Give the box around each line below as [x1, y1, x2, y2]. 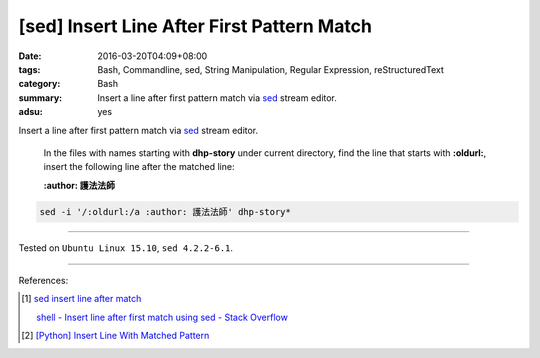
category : [18, 78, 61, 90]
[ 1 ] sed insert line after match [21, 293, 142, 305]
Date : [18, 50, 42, 62]
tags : [18, 63, 41, 75]
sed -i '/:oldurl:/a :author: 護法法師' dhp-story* [39, 206, 292, 217]
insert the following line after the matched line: [43, 161, 235, 173]
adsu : [18, 106, 44, 118]
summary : [18, 91, 63, 104]
